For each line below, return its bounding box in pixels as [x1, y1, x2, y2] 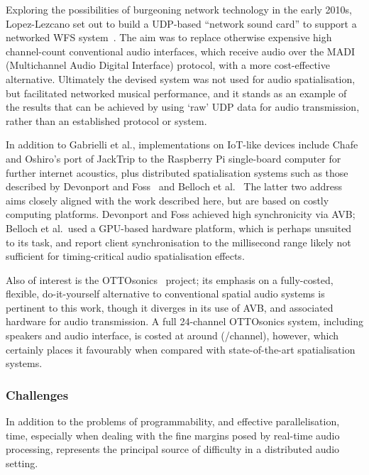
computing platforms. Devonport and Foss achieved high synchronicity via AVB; [6, 207, 356, 222]
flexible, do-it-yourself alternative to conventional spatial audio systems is [6, 286, 325, 301]
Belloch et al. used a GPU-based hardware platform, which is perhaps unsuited [6, 220, 352, 235]
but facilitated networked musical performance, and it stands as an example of [6, 85, 347, 100]
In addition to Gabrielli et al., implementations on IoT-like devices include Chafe [6, 137, 358, 152]
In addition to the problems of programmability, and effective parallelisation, [6, 414, 340, 429]
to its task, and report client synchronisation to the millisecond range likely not [6, 234, 351, 249]
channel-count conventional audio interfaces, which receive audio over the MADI [6, 43, 355, 58]
